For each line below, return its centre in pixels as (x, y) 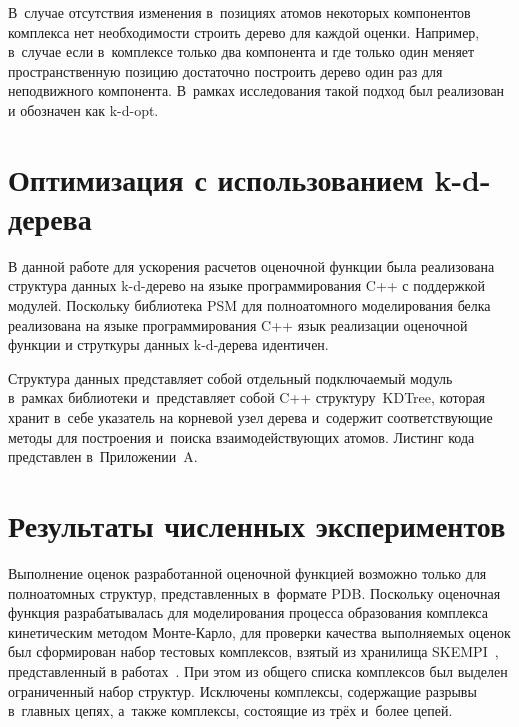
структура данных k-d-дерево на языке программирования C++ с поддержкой (247, 285)
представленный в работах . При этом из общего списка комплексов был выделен (258, 670)
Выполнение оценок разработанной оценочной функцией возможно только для (247, 572)
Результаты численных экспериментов (257, 525)
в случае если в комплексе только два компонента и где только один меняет (241, 51)
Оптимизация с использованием (216, 178)
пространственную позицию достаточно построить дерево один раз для (225, 70)
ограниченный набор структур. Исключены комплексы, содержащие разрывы (242, 690)
